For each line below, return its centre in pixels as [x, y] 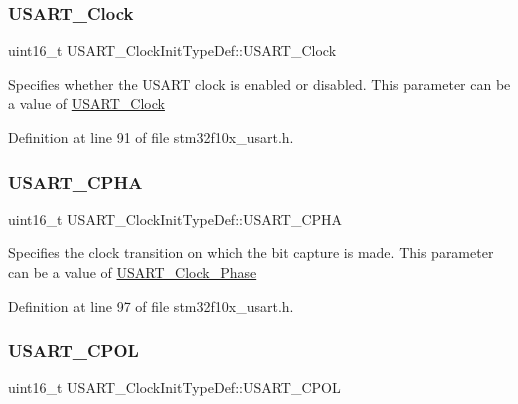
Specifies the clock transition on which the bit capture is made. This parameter [251, 252]
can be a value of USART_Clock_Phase [132, 272]
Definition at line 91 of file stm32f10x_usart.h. [151, 137]
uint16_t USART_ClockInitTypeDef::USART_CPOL [174, 387]
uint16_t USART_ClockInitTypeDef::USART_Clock [172, 50]
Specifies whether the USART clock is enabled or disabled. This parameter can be [259, 83]
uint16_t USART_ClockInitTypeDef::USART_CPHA [175, 218]
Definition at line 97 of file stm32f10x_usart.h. [151, 305]
